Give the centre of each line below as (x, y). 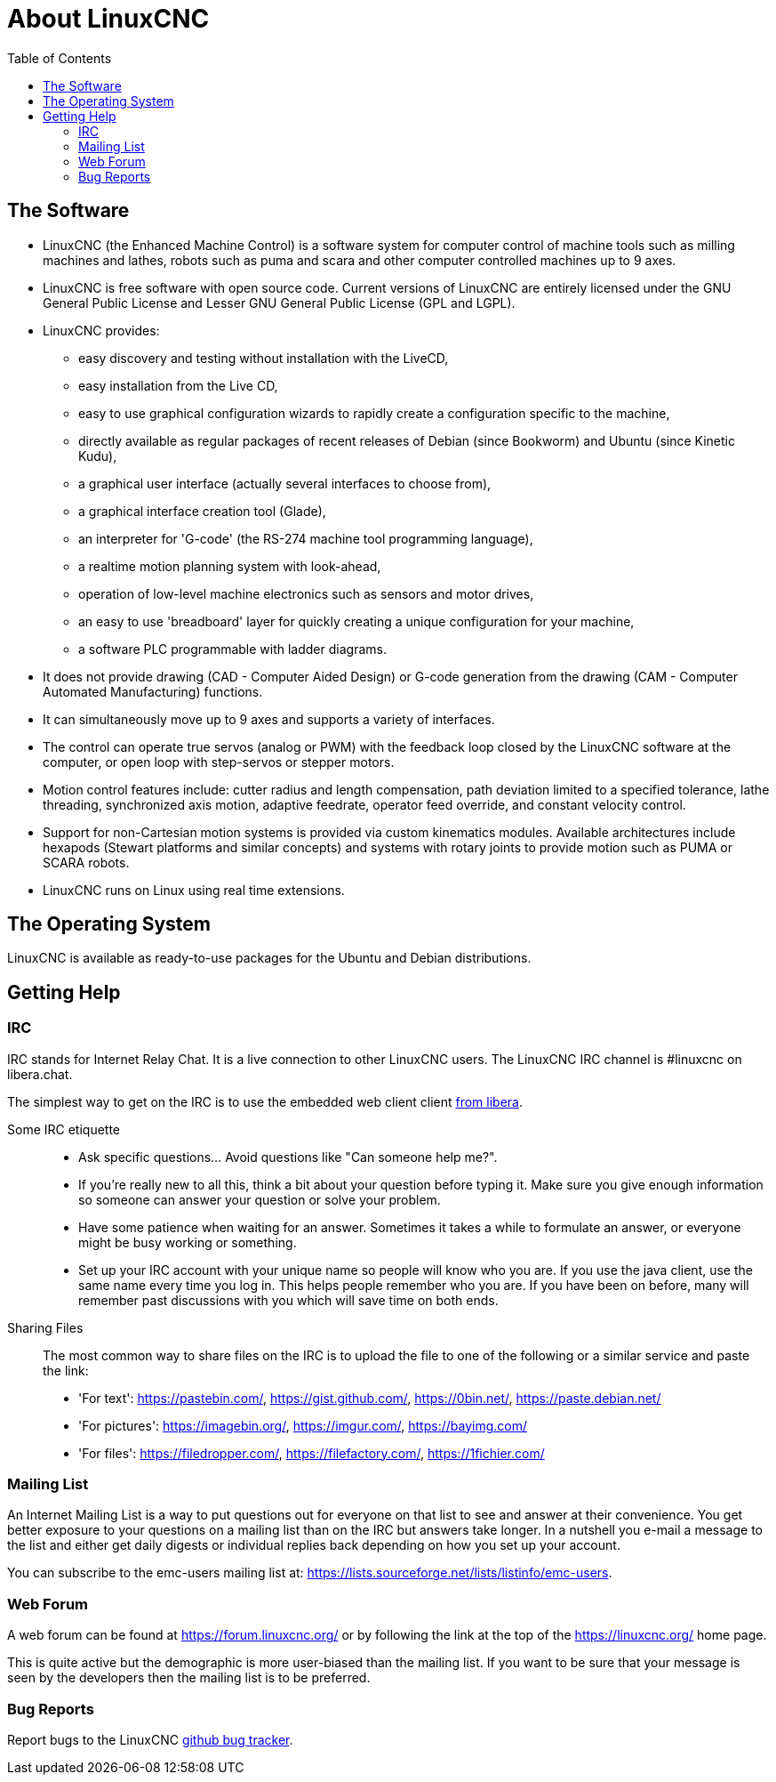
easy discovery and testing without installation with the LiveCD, (264, 358)
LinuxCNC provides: (101, 330)
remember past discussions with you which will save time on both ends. (288, 1300)
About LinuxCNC (108, 19)
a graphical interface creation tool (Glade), (202, 511)
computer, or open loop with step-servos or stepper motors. (219, 762)
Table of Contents (60, 58)
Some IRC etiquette (64, 1129)
